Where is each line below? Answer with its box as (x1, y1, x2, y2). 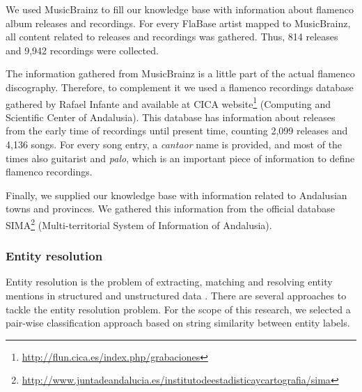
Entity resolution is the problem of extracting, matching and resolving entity (6, 274, 333, 289)
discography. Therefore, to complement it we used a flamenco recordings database (6, 79, 354, 94)
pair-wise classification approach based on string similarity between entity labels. (6, 315, 350, 330)
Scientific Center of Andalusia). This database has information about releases (6, 109, 336, 124)
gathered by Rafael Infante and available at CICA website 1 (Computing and (6, 94, 331, 111)
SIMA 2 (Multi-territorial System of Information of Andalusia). (6, 215, 272, 232)
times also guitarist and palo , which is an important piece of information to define (6, 150, 355, 165)
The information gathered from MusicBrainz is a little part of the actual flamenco (6, 66, 355, 81)
